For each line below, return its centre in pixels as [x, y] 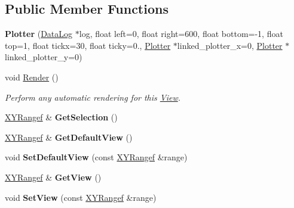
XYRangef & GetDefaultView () [69, 137]
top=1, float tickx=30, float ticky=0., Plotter [88, 45]
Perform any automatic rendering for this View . [93, 97]
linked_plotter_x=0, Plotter [230, 45]
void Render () [32, 77]
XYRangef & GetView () [53, 177]
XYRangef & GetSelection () [61, 117]
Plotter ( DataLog [39, 34]
